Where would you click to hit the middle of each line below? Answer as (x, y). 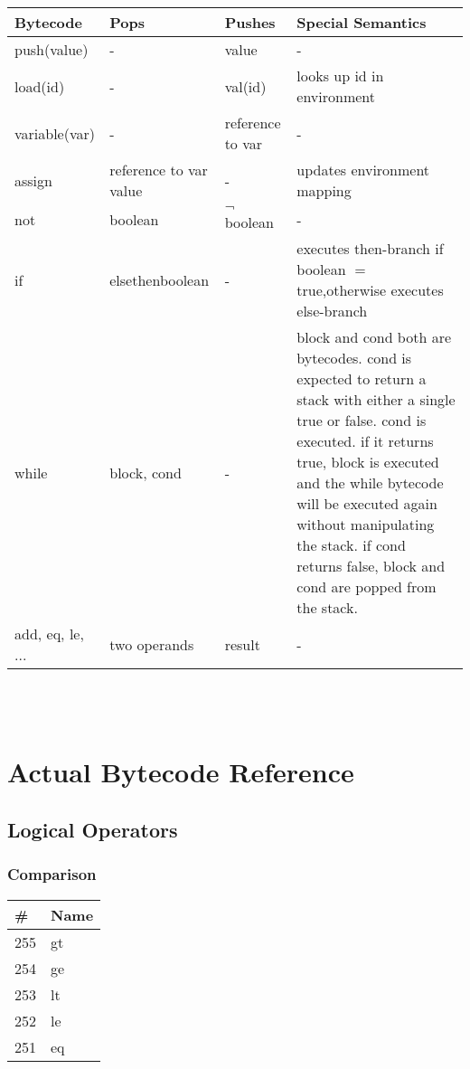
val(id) (245, 86)
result (242, 644)
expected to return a (362, 378)
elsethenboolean (160, 279)
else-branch (332, 311)
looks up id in (340, 76)
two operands (152, 644)
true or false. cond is (362, 420)
